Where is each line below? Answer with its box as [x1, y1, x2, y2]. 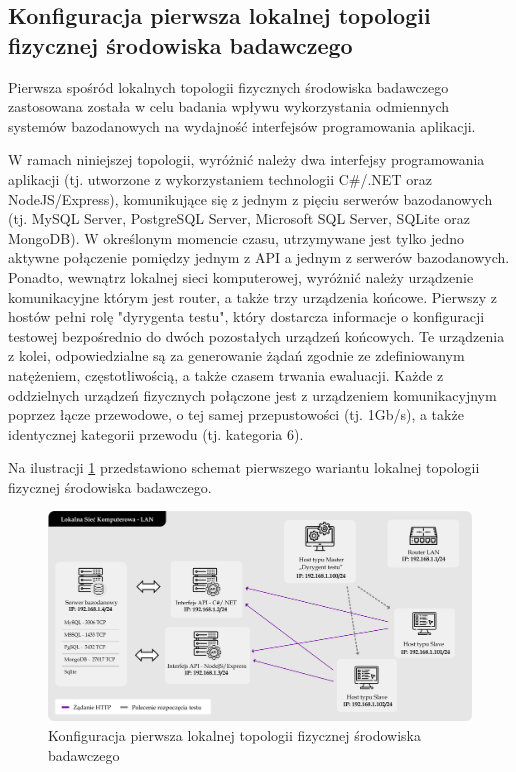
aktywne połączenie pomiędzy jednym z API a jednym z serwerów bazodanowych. [8, 247, 510, 268]
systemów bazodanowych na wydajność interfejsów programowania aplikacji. [8, 115, 476, 136]
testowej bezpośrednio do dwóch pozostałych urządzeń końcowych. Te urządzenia [8, 325, 505, 346]
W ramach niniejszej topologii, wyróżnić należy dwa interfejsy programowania [8, 149, 485, 170]
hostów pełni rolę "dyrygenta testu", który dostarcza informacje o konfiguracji [8, 306, 485, 327]
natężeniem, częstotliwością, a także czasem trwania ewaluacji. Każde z [8, 364, 444, 385]
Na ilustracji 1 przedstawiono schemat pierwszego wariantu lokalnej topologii [8, 457, 480, 478]
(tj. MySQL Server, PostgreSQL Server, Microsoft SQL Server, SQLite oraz [8, 208, 470, 229]
